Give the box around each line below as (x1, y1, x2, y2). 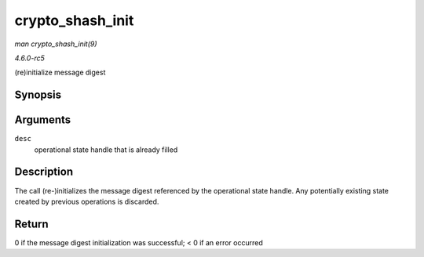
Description (14, 165, 74, 179)
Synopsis (14, 89, 62, 102)
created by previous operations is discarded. (14, 197, 159, 206)
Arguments (14, 114, 71, 127)
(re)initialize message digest (14, 67, 106, 78)
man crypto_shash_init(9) (14, 39, 97, 49)
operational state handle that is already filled (34, 145, 178, 154)
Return (14, 217, 49, 230)
